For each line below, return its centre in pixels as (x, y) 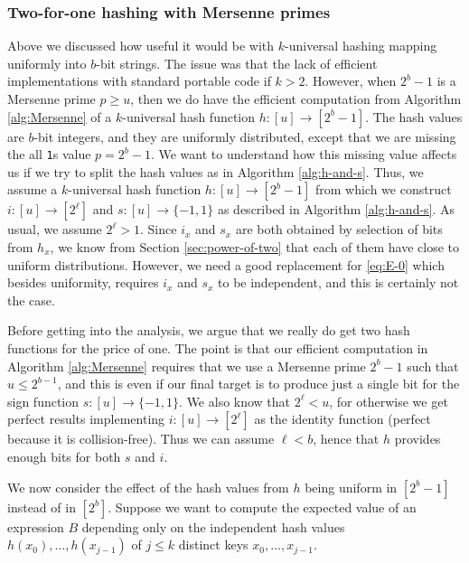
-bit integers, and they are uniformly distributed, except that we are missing (245, 136)
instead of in (42, 507)
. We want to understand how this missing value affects (304, 154)
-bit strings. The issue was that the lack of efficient (237, 63)
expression (36, 526)
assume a (33, 189)
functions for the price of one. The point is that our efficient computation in (218, 348)
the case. (31, 300)
